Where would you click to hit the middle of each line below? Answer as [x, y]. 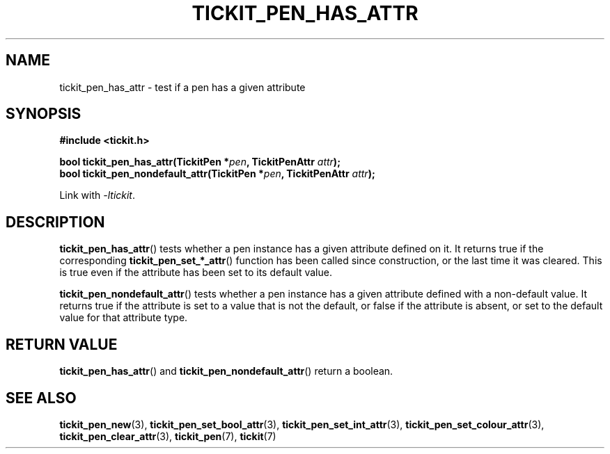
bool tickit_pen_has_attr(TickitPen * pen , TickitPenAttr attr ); [200, 162]
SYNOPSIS [44, 114]
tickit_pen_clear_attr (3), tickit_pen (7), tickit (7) [168, 436]
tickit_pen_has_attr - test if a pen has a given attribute [182, 87]
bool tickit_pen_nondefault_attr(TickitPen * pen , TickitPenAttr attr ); [217, 174]
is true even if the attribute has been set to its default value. [196, 273]
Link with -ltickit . [97, 195]
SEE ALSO [41, 398]
